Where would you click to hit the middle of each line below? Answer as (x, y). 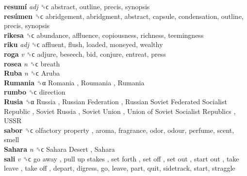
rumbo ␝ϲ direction (35, 92)
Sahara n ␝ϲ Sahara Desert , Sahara (59, 149)
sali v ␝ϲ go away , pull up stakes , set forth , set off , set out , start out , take (122, 158)
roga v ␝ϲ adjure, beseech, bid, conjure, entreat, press (85, 54)
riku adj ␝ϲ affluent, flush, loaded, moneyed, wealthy (83, 44)
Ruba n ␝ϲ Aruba (32, 73)
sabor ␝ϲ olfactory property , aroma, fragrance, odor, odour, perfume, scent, (119, 130)
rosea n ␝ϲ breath (32, 63)
